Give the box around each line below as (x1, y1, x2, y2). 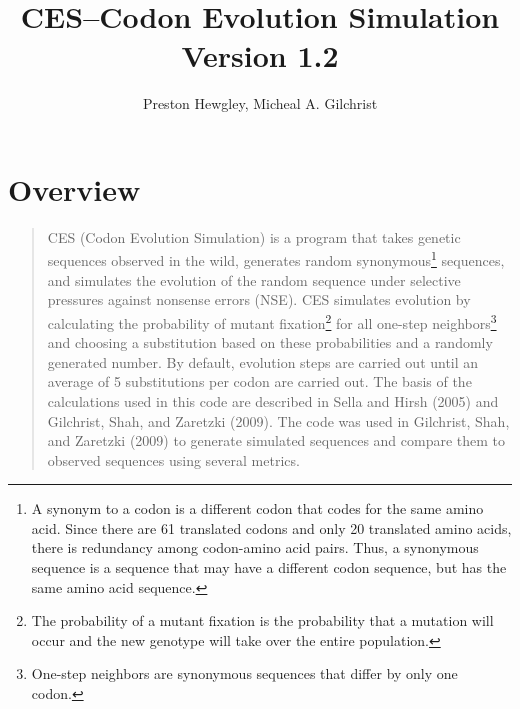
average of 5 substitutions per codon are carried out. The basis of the (47, 371, 472, 392)
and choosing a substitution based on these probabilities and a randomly (47, 332, 493, 353)
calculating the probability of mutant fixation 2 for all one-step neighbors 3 (47, 309, 497, 333)
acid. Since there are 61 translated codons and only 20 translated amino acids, (31, 517, 512, 538)
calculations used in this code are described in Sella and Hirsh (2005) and (47, 390, 499, 411)
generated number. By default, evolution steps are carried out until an (47, 351, 479, 372)
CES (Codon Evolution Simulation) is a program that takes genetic (47, 226, 461, 247)
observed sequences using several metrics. (47, 449, 300, 470)
